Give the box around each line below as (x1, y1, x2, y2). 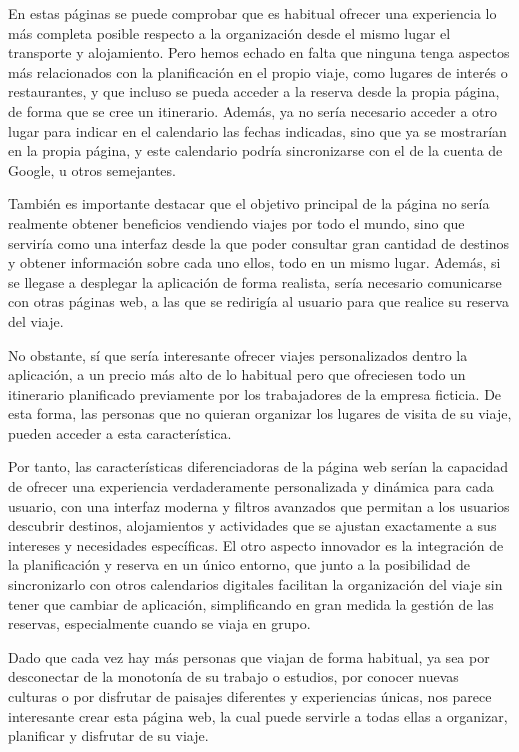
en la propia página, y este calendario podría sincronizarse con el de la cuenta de (8, 140, 503, 161)
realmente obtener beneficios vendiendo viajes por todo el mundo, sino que (8, 212, 465, 233)
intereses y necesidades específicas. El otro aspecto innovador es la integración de (8, 534, 504, 555)
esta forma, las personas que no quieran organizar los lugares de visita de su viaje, (8, 403, 512, 424)
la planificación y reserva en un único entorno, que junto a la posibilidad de (8, 554, 470, 575)
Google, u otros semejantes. (8, 159, 176, 180)
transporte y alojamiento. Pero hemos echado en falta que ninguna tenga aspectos (8, 42, 510, 63)
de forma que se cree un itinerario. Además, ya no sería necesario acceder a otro (8, 100, 497, 121)
